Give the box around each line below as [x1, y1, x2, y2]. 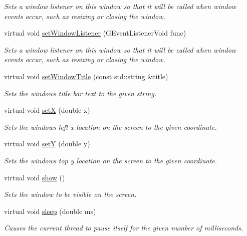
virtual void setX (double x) [4, 105, 90, 115]
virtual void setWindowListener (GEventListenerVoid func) [4, 28, 186, 38]
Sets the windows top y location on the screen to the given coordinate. [4, 155, 217, 165]
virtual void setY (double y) [4, 138, 90, 149]
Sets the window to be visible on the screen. [4, 189, 137, 199]
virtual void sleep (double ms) [4, 205, 96, 216]
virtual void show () [4, 172, 65, 182]
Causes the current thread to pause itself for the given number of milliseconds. [4, 222, 243, 233]
